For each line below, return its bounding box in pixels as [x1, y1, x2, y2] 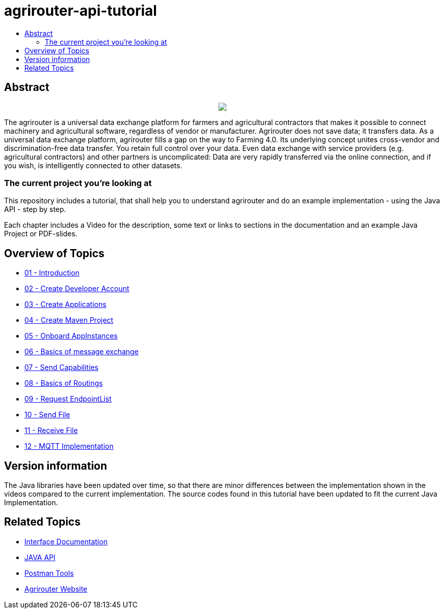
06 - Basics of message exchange [24, 347, 139, 356]
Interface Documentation [24, 537, 108, 546]
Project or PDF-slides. [4, 229, 78, 238]
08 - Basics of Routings [24, 379, 103, 388]
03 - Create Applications [24, 300, 107, 309]
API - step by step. [4, 205, 66, 214]
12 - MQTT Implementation [24, 442, 114, 451]
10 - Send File [24, 410, 70, 419]
